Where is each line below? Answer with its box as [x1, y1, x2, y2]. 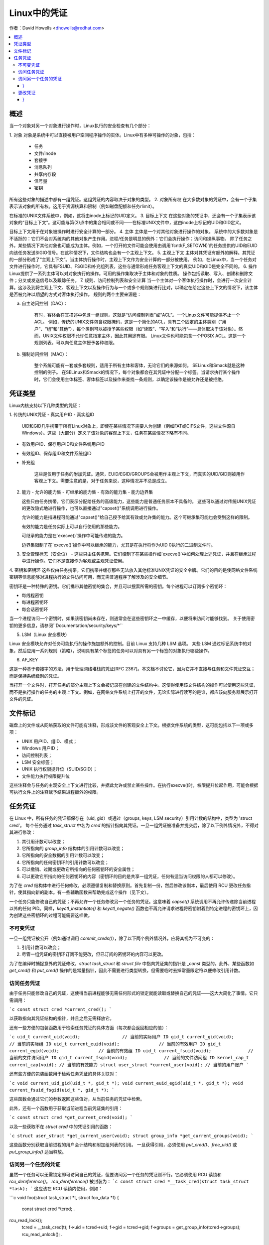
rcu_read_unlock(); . [21, 1231, 63, 1237]
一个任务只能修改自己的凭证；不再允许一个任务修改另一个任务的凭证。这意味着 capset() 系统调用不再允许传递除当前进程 [9, 898, 256, 904]
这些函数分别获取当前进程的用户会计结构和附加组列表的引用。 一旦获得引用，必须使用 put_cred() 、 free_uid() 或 [9, 1142, 237, 1148]
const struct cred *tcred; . [21, 1206, 75, 1212]
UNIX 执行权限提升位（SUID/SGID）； [21, 766, 98, 772]
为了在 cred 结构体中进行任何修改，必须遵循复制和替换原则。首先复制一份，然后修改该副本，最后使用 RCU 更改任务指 [9, 882, 251, 888]
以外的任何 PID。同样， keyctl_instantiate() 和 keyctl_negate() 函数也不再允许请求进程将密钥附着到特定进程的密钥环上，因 [9, 905, 258, 911]
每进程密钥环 [21, 599, 48, 605]
